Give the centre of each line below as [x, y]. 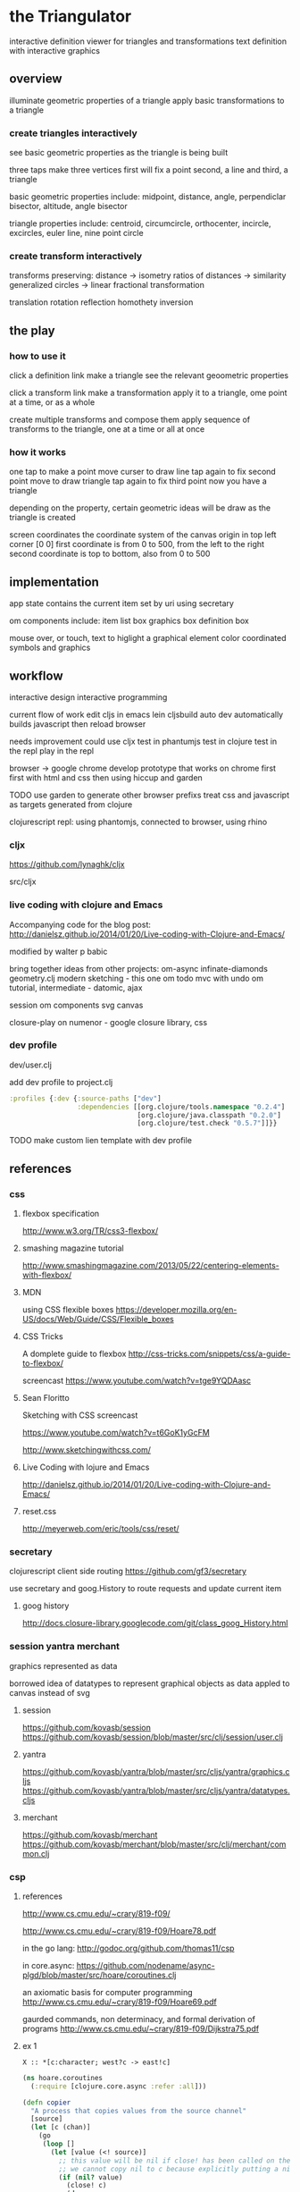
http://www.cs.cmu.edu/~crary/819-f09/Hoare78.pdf [119, 1931]
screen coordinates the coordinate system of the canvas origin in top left [143, 535]
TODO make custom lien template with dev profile [100, 1141]
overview [36, 79]
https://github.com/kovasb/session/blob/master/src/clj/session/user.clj [153, 1737]
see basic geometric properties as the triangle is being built [119, 153]
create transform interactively [76, 256]
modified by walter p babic [58, 951]
